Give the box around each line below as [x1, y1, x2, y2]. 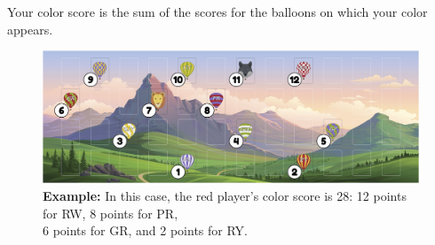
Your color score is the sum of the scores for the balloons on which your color [7, 3, 428, 20]
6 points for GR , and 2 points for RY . [43, 221, 249, 240]
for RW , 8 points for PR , [43, 203, 178, 222]
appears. [7, 19, 53, 38]
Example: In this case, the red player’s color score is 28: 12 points [43, 187, 407, 205]
